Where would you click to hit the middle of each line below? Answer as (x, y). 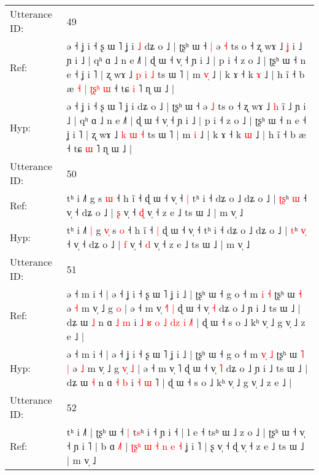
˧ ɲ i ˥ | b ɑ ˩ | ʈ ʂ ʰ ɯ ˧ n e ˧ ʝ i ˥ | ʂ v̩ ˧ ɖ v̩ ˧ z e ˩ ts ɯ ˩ (185, 446)
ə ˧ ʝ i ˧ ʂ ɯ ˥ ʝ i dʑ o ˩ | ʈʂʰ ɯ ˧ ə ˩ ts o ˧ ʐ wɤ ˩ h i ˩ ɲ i (186, 106)
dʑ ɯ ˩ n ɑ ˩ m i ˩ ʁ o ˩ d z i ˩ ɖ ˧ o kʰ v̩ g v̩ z (186, 322)
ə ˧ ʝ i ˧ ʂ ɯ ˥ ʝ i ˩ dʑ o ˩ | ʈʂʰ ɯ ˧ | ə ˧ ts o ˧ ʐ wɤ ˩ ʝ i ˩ (184, 46)
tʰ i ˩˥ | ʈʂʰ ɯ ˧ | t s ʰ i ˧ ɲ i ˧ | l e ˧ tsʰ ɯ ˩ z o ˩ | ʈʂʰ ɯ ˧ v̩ (186, 432)
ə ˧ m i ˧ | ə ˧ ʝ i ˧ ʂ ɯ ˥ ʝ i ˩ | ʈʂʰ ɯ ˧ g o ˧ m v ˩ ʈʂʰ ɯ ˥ (185, 354)
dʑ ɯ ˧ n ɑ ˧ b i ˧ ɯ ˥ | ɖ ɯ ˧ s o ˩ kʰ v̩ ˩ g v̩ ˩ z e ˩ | (179, 382)
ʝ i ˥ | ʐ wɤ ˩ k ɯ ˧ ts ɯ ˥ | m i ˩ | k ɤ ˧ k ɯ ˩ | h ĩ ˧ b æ (186, 134)
